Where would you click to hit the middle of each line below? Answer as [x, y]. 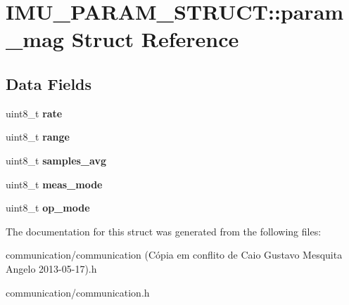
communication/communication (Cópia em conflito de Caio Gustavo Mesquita [174, 255]
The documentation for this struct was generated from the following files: [164, 231]
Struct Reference [155, 39]
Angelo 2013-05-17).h [51, 268]
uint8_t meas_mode [54, 184]
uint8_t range [38, 137]
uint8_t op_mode [48, 208]
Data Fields [49, 83]
